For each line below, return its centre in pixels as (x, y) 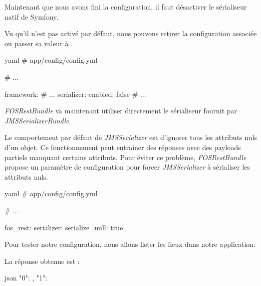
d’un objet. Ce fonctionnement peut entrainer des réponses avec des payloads (123, 147)
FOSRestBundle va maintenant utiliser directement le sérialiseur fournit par (121, 111)
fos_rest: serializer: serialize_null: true (64, 227)
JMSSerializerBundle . (38, 120)
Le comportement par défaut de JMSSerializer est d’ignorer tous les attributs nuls (131, 137)
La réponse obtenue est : (42, 261)
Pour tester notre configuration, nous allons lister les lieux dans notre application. (130, 244)
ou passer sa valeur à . (39, 43)
